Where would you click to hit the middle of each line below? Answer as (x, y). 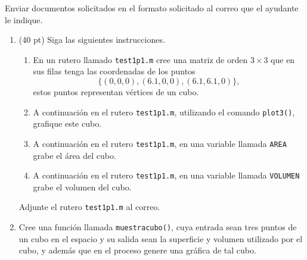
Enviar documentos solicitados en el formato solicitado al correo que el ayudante (152, 8)
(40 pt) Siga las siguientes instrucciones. (92, 40)
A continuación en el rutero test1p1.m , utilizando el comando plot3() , (164, 112)
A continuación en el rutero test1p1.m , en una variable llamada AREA (160, 143)
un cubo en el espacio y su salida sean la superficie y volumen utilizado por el (161, 238)
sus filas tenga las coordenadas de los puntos (114, 71)
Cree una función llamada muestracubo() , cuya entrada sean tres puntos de (158, 227)
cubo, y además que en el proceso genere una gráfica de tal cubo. (137, 250)
